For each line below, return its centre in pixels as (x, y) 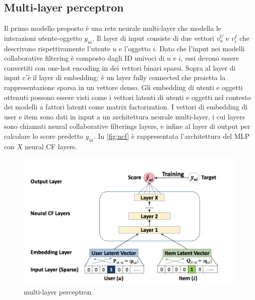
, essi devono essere (210, 58)
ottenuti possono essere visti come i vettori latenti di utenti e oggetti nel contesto (127, 97)
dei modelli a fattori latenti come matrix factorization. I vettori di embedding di (126, 107)
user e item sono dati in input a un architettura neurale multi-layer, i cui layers (125, 116)
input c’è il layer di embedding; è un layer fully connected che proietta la (115, 77)
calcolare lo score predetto (44, 136)
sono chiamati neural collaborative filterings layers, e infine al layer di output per (127, 126)
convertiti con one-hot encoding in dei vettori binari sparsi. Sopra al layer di (120, 67)
